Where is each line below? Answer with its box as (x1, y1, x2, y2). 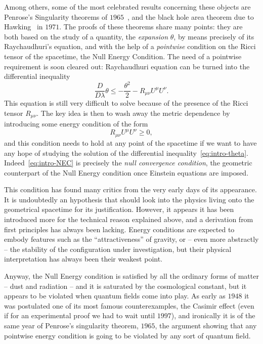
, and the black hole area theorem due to (127, 11, 254, 22)
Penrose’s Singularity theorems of (4, 11, 108, 22)
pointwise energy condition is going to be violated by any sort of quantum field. (4, 330, 251, 340)
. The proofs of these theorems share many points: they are (59, 21, 243, 32)
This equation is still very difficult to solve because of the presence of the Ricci (4, 98, 248, 108)
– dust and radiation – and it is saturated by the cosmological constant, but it (4, 280, 247, 291)
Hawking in (4, 21, 43, 32)
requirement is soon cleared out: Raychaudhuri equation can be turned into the (4, 61, 250, 71)
